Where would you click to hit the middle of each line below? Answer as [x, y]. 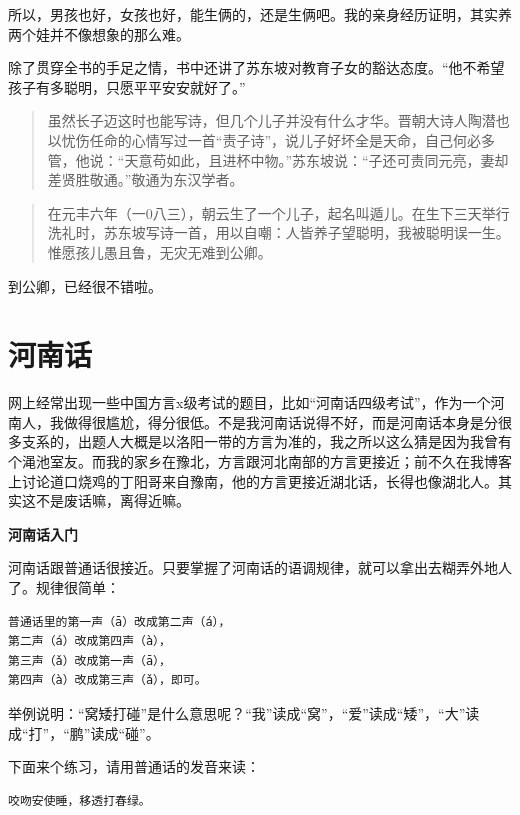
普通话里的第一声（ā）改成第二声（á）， [119, 621]
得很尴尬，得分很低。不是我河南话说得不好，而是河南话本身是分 [287, 421]
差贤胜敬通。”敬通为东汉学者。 [145, 179]
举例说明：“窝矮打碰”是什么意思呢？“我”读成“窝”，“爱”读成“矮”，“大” [237, 712]
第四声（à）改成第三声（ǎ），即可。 [107, 680]
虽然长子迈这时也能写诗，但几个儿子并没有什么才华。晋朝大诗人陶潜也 [278, 120]
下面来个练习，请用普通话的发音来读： [134, 766]
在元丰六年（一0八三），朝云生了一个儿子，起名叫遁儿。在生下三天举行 [278, 212]
